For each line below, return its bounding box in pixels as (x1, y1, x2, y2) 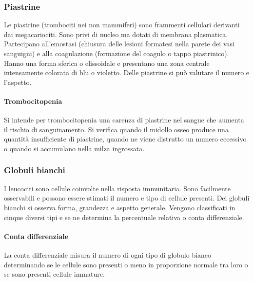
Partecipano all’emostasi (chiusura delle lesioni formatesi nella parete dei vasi (4, 39, 234, 49)
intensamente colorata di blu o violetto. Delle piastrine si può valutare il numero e (4, 67, 250, 78)
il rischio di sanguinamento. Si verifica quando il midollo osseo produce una (4, 124, 229, 134)
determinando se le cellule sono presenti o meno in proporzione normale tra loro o (4, 259, 248, 269)
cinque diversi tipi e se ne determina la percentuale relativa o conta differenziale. (4, 212, 244, 222)
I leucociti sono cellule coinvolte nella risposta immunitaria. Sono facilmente (4, 183, 231, 193)
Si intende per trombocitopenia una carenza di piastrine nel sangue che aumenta (4, 115, 244, 125)
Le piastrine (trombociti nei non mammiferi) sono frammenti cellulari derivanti (4, 20, 240, 30)
